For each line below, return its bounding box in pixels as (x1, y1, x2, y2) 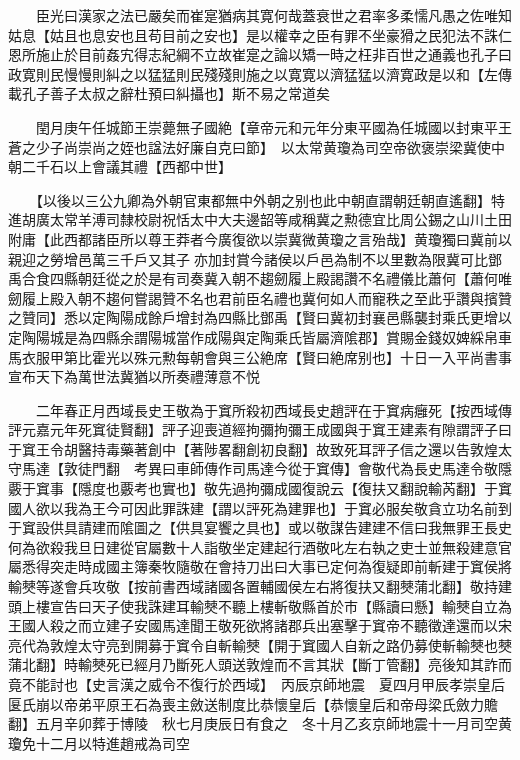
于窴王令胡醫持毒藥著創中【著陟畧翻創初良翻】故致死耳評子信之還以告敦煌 (8, 438, 498, 459)
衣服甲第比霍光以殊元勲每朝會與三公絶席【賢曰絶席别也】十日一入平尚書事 (21, 346, 512, 367)
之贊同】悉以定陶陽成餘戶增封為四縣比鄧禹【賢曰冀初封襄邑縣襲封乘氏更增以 (8, 307, 512, 328)
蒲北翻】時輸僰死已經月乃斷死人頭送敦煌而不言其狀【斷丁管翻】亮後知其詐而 (8, 654, 512, 675)
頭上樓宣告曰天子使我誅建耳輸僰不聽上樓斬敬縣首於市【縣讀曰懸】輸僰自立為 (8, 595, 512, 616)
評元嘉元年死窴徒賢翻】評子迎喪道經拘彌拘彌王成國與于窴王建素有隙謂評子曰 (8, 419, 512, 440)
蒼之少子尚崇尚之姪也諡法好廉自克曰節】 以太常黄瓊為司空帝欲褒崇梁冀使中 (8, 136, 505, 157)
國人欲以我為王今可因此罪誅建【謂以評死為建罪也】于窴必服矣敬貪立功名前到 (8, 497, 512, 518)
